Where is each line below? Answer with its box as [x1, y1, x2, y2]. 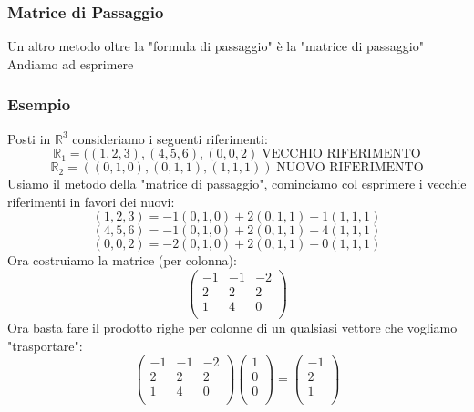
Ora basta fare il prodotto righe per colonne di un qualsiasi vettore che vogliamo [7, 318, 458, 337]
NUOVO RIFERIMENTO [276, 161, 424, 175]
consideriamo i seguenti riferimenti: [72, 129, 268, 148]
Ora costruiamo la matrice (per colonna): [7, 251, 237, 270]
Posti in [7, 129, 51, 148]
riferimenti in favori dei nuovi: [7, 191, 175, 211]
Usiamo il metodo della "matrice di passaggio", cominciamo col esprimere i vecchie [7, 174, 467, 193]
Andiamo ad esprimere [7, 54, 134, 73]
